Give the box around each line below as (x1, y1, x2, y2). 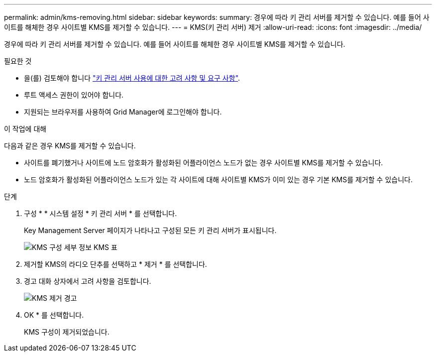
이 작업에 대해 (4, 124, 47, 133)
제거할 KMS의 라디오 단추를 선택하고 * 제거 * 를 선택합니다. (24, 260, 207, 268)
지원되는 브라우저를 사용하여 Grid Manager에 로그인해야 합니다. (24, 108, 222, 116)
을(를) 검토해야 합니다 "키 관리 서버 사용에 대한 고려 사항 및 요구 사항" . (24, 74, 240, 82)
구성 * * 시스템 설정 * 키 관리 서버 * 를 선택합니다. (24, 209, 177, 218)
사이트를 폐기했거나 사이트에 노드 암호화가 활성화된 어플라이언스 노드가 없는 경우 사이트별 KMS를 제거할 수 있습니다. (24, 158, 383, 167)
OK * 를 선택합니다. (24, 311, 84, 319)
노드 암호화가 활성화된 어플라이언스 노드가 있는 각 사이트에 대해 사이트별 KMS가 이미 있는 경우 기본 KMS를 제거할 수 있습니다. (24, 175, 413, 184)
